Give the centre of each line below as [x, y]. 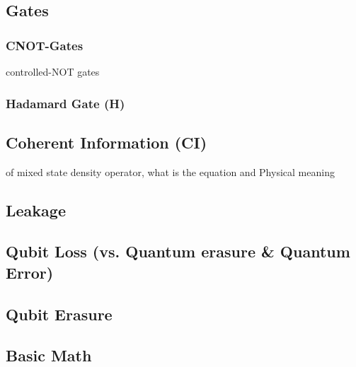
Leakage [36, 210]
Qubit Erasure [59, 314]
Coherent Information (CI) [107, 142]
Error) [30, 272]
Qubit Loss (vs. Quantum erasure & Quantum [178, 251]
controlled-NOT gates [53, 71]
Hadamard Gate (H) [65, 103]
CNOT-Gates [45, 45]
